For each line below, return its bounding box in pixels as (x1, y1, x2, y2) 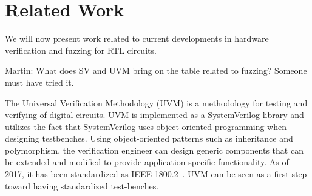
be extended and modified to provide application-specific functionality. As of (5, 155, 289, 168)
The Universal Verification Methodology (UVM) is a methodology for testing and (5, 96, 308, 109)
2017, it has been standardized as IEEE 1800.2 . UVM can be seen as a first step (5, 168, 307, 180)
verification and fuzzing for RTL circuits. (5, 44, 157, 56)
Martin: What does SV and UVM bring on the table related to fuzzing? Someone (5, 64, 307, 77)
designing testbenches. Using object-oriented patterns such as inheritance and (5, 132, 293, 145)
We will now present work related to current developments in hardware (5, 32, 269, 45)
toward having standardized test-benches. (5, 179, 159, 192)
